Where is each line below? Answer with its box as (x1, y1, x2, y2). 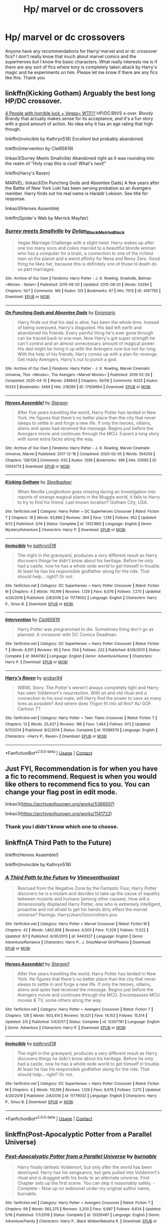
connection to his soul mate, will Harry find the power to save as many (17, 695, 162, 701)
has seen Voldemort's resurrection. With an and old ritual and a (17, 690, 147, 696)
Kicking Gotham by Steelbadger (5, 479, 72, 485)
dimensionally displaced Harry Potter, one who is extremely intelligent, (17, 901, 162, 907)
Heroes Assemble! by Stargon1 (5, 961, 70, 967)
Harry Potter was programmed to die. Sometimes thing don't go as (17, 626, 154, 632)
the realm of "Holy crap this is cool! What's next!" (5, 160, 107, 166)
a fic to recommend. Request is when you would (5, 772, 157, 781)
